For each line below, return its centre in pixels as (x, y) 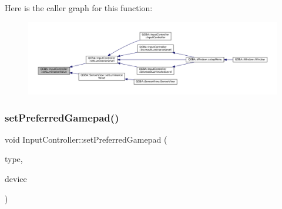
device (16, 178)
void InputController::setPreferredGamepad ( (86, 139)
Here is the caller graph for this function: (79, 8)
